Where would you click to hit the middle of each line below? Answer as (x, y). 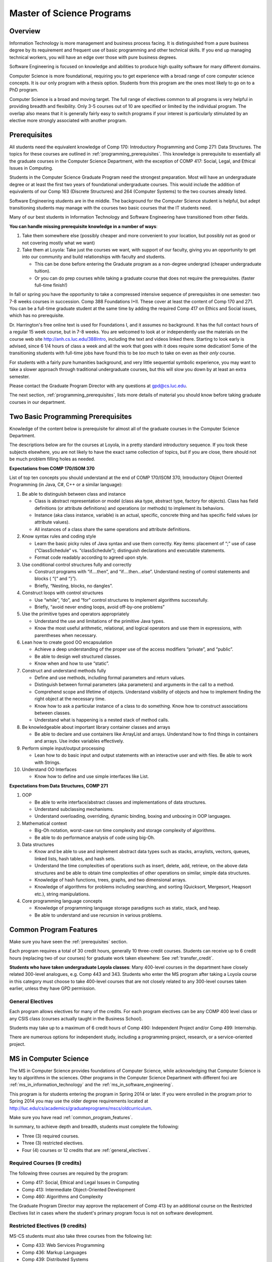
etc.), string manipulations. (62, 894)
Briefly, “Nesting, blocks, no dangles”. (74, 586)
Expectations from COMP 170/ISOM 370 (52, 468)
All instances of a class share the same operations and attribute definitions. (113, 529)
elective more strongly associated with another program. (68, 120)
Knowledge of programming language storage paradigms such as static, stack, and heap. (127, 908)
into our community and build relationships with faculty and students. (94, 257)
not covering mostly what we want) (58, 243)
